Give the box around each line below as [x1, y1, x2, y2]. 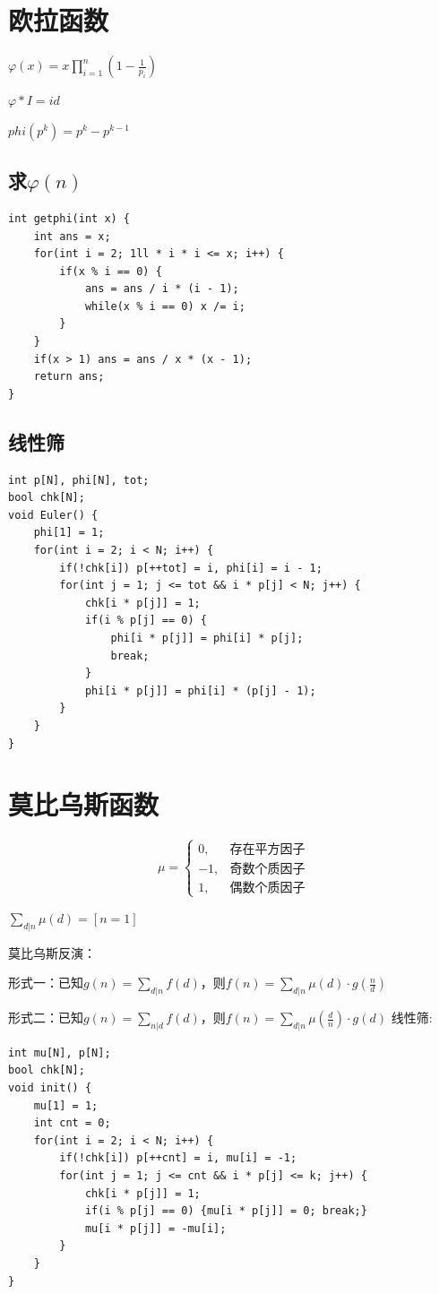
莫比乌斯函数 [8, 786, 159, 823]
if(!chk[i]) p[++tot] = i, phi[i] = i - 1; [59, 561, 323, 574]
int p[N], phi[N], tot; [8, 473, 150, 487]
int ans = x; [33, 229, 111, 243]
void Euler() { [8, 508, 99, 522]
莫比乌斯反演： [8, 943, 96, 962]
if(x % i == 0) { [59, 264, 162, 278]
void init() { [8, 1082, 92, 1095]
